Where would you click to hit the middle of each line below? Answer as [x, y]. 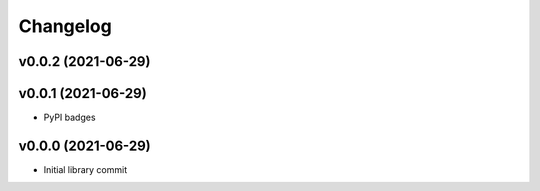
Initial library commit [85, 169]
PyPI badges [69, 117]
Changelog [65, 26]
